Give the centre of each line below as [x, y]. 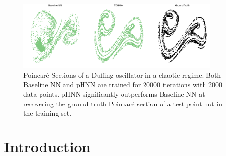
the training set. [48, 113]
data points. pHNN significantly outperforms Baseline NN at [114, 94]
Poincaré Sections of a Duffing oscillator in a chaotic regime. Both [122, 75]
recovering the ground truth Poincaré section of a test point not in [123, 103]
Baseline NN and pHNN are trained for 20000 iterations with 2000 [123, 84]
